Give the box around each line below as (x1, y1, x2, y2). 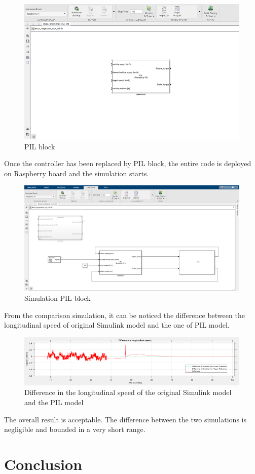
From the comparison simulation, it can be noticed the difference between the (4, 309, 245, 320)
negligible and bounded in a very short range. (4, 424, 145, 434)
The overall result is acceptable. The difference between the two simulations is (4, 414, 246, 424)
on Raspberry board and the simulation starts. (4, 168, 149, 178)
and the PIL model (24, 397, 84, 407)
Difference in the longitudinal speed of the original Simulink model (24, 387, 232, 398)
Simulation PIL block (24, 293, 91, 303)
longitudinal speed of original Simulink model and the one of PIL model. (4, 320, 230, 330)
